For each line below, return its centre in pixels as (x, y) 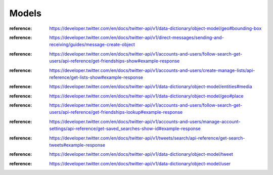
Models (25, 13)
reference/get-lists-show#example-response (96, 77)
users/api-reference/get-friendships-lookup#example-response (116, 112)
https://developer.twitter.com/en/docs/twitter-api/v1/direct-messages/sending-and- (137, 37)
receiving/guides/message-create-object (92, 45)
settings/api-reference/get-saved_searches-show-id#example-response (125, 128)
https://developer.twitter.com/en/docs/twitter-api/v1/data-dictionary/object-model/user (140, 163)
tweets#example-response (77, 145)
